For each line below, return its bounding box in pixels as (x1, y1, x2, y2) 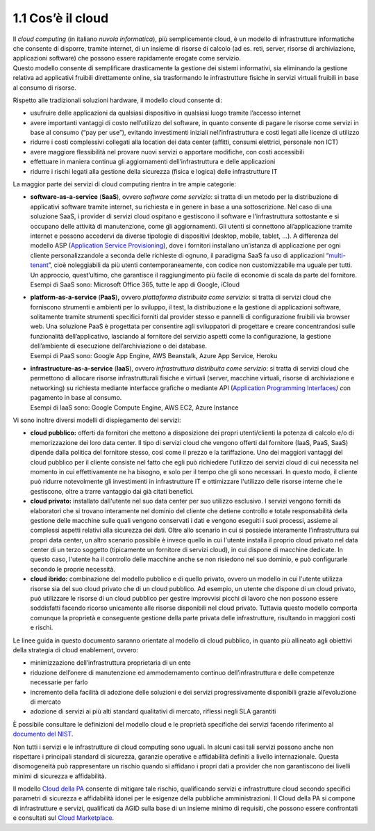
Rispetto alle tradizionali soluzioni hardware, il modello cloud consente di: (12, 96, 223, 104)
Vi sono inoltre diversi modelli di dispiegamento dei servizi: (12, 416, 181, 424)
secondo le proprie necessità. (30, 565, 116, 573)
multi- (328, 251, 347, 259)
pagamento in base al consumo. (30, 394, 122, 402)
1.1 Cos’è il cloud (12, 10, 109, 26)
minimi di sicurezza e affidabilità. (12, 772, 107, 780)
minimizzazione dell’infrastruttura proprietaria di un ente (30, 659, 191, 667)
